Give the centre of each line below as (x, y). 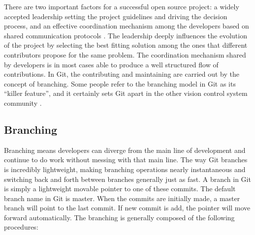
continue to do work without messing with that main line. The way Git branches (126, 160)
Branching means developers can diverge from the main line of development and (125, 150)
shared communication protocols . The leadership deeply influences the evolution (126, 35)
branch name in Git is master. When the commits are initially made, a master (122, 198)
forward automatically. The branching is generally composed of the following (119, 217)
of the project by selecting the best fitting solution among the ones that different (126, 45)
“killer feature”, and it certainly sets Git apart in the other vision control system (126, 93)
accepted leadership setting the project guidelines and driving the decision (116, 16)
